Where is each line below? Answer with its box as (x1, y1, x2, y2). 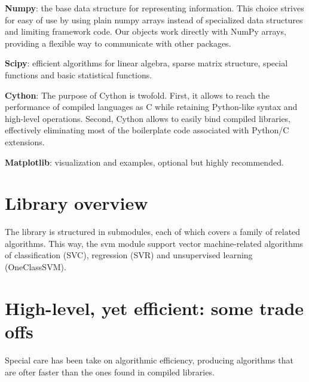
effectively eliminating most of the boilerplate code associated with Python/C (5, 124, 289, 136)
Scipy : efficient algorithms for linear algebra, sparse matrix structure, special (5, 57, 288, 69)
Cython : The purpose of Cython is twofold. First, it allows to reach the (5, 88, 270, 101)
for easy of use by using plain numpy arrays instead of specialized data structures (5, 13, 303, 26)
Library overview (5, 191, 148, 215)
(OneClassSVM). (5, 261, 66, 273)
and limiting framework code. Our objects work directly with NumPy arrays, (5, 25, 286, 38)
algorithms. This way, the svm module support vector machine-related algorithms (5, 237, 304, 249)
